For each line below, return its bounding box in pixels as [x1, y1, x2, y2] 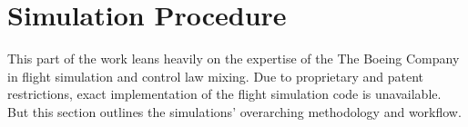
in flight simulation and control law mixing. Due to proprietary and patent [7, 66, 424, 85]
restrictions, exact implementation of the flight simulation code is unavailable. [7, 84, 442, 103]
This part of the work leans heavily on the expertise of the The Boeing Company [7, 49, 460, 68]
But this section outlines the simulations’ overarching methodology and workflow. [7, 102, 462, 121]
